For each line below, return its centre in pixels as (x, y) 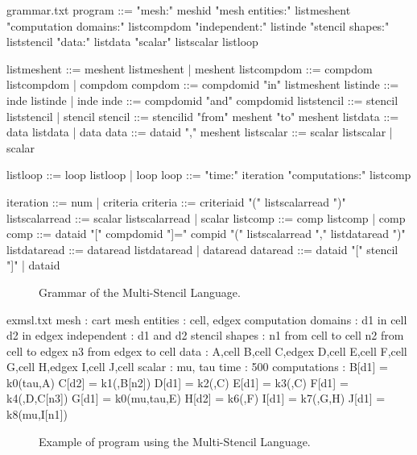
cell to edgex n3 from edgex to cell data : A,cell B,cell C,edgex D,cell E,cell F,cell (207, 351)
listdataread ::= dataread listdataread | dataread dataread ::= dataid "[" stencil (202, 249)
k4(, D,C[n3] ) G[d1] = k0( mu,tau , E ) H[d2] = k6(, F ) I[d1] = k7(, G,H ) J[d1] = (196, 398)
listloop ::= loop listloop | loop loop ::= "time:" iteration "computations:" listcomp (209, 175)
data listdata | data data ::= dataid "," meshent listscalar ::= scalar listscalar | (200, 132)
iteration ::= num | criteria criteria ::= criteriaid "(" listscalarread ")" (176, 201)
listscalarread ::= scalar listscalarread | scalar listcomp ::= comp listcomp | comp (206, 217)
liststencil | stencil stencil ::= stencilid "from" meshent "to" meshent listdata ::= (203, 116)
